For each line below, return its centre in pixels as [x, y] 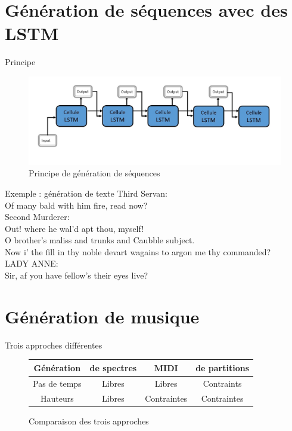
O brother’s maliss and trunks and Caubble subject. [100, 240]
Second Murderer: [37, 217]
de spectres [113, 367]
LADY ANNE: [32, 263]
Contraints [222, 383]
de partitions [223, 367]
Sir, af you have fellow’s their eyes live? [77, 275]
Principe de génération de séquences [94, 173]
